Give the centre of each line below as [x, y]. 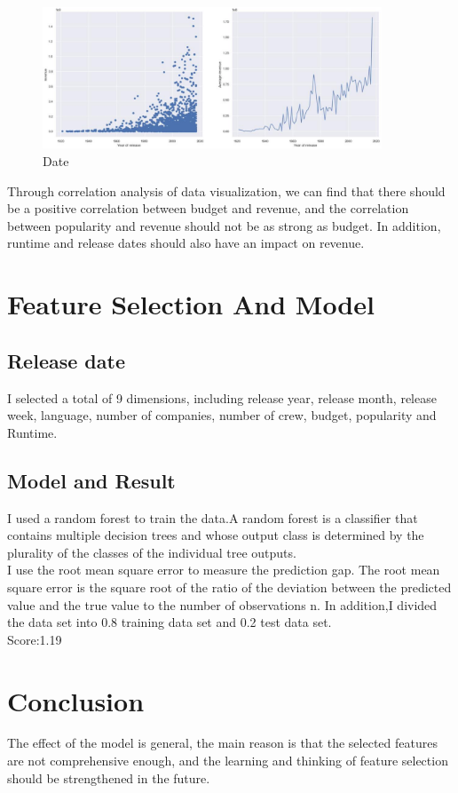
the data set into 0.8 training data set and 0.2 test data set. [170, 622]
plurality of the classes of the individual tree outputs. [152, 552]
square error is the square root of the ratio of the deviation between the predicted [229, 587]
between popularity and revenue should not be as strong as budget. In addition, [224, 225]
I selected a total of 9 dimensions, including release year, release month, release [222, 397]
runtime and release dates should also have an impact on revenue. [186, 243]
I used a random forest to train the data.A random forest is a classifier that [213, 517]
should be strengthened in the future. [109, 777]
